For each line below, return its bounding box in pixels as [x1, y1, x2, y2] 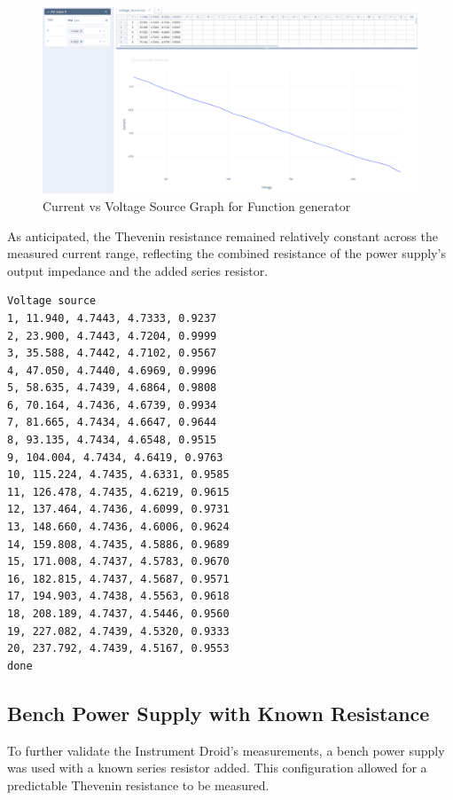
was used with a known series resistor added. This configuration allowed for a [7, 758, 427, 777]
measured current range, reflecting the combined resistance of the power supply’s [7, 244, 446, 263]
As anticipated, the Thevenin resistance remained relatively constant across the [7, 226, 438, 245]
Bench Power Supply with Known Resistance [7, 699, 430, 726]
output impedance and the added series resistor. [7, 261, 269, 279]
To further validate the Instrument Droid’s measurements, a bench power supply [7, 741, 445, 759]
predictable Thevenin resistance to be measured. [7, 775, 269, 794]
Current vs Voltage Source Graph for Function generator [43, 196, 351, 215]
